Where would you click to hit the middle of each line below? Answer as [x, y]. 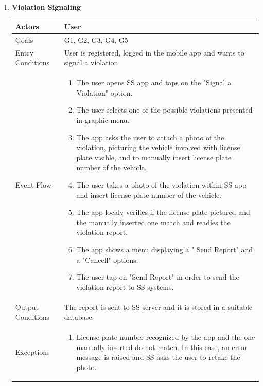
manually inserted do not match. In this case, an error [162, 347]
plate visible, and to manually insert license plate [154, 157]
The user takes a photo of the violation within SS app [161, 184]
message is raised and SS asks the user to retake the [158, 357]
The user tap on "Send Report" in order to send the [158, 277]
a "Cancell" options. [107, 259]
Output [27, 307]
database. [79, 317]
